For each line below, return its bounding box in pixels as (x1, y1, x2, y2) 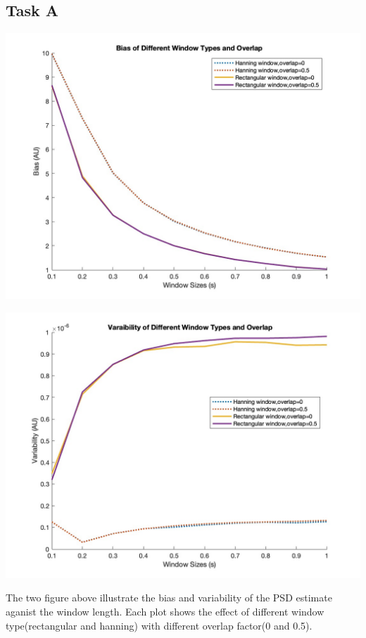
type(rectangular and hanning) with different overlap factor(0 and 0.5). (6, 618, 313, 632)
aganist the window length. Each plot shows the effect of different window (6, 604, 324, 618)
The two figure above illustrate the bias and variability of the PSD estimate (6, 590, 332, 605)
